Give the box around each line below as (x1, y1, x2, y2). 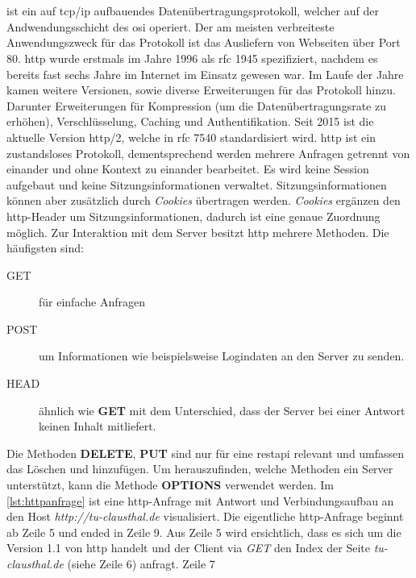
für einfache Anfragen (39, 293, 145, 310)
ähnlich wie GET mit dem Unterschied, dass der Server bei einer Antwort (39, 401, 406, 418)
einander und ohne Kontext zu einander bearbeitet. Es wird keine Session (6, 160, 369, 177)
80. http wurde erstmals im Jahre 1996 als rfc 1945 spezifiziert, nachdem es (6, 49, 378, 66)
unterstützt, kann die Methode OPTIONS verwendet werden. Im (6, 476, 334, 493)
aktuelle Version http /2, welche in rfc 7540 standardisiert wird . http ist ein (6, 128, 376, 145)
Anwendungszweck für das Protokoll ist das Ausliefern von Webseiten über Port (6, 34, 401, 51)
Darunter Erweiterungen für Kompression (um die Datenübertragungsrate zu (6, 97, 386, 114)
